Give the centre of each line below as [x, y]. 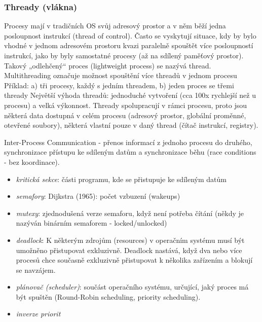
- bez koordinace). [32, 162]
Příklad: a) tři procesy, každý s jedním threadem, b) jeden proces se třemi [119, 85]
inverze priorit [38, 314]
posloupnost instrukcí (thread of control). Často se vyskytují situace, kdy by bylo [130, 35]
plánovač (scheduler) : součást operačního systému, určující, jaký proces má [132, 287]
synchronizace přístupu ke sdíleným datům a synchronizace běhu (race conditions [130, 152]
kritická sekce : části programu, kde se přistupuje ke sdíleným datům [121, 179]
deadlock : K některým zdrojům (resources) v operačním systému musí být [130, 240]
